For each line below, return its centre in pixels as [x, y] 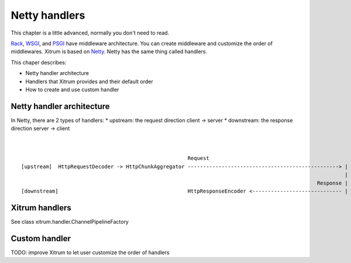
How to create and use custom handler [72, 89]
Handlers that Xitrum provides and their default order [89, 81]
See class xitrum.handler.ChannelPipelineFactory [70, 221]
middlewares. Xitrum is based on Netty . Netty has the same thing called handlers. [109, 52]
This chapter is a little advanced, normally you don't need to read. [90, 33]
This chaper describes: [39, 62]
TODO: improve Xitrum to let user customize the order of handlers [90, 252]
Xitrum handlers [41, 208]
